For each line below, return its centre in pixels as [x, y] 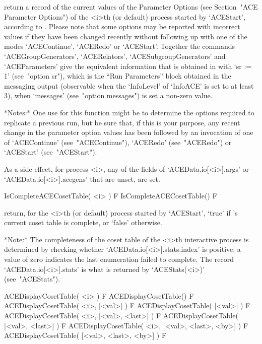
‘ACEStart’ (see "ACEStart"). [51, 152]
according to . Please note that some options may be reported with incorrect [122, 26]
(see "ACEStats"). [32, 279]
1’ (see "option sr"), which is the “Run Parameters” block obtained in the [118, 76]
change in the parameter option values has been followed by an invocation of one [129, 132]
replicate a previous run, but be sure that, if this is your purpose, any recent [122, 122]
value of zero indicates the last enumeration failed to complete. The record [119, 259]
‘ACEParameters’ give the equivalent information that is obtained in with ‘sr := [128, 66]
